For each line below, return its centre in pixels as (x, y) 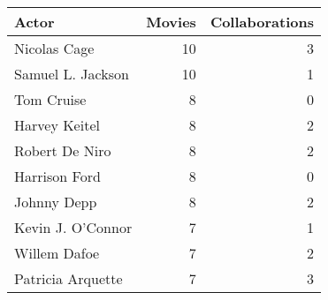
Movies (171, 22)
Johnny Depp (56, 202)
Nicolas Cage (54, 48)
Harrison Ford (57, 176)
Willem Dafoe (57, 253)
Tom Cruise (50, 99)
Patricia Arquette (69, 278)
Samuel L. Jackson (72, 74)
